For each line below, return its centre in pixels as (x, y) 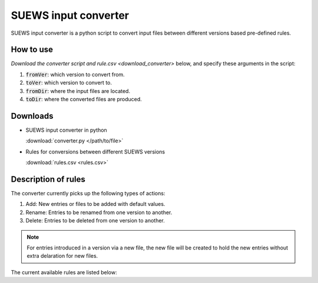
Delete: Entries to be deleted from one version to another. (95, 221)
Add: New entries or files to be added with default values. (95, 204)
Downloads (32, 116)
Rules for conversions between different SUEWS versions (95, 152)
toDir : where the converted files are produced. (84, 99)
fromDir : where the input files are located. (78, 91)
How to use (32, 50)
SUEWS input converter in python (66, 130)
